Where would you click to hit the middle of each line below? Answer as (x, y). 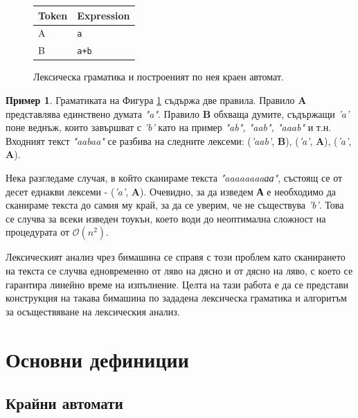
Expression (104, 15)
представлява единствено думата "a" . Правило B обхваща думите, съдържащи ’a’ (178, 113)
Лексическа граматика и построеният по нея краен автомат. (159, 77)
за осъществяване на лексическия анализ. (93, 311)
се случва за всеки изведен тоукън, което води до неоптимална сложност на (166, 218)
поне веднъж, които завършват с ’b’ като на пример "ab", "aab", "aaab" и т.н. (169, 127)
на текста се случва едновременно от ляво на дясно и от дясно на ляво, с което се (179, 270)
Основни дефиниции (97, 359)
